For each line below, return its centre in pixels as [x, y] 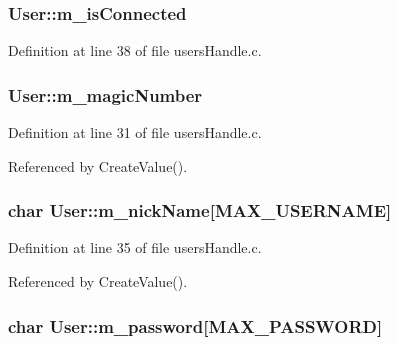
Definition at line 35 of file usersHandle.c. [135, 247]
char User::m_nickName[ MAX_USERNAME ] [200, 210]
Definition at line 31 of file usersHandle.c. [135, 132]
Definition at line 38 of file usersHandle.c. [135, 50]
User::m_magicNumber [105, 94]
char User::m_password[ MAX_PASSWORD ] [195, 325]
